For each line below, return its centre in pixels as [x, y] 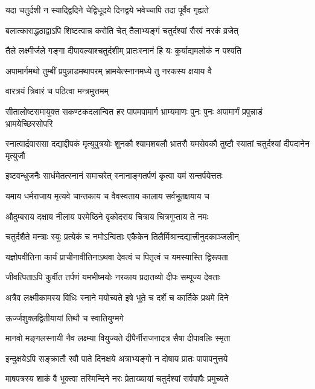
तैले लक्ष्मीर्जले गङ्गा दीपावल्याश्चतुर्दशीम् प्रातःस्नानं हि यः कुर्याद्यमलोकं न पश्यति [124, 50]
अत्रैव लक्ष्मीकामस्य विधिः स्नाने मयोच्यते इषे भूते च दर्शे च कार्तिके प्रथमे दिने [117, 297]
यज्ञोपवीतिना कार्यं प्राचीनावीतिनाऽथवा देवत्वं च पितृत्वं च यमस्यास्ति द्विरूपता [117, 256]
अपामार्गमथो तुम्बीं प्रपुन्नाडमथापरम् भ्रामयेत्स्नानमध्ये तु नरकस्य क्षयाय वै [109, 70]
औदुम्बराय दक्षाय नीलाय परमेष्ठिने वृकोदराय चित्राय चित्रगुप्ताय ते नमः [107, 216]
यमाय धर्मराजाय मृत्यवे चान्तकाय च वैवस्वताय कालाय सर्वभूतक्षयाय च [107, 195]
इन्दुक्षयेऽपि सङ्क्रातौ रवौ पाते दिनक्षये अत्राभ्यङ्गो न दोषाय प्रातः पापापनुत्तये [117, 358]
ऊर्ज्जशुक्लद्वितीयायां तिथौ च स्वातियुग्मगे [65, 317]
